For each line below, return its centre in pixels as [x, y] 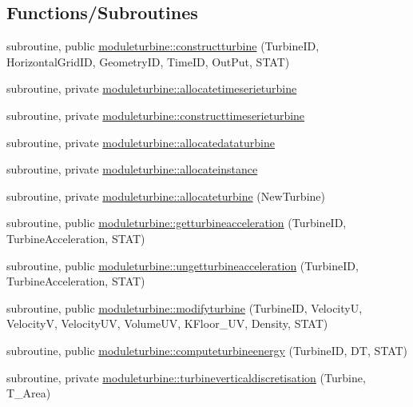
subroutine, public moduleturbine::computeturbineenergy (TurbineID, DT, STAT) [207, 350]
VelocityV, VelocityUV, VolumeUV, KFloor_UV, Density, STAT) [167, 323]
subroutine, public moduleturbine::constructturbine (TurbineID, [163, 46]
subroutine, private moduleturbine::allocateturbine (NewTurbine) [166, 196]
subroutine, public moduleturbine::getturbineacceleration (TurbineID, [177, 223]
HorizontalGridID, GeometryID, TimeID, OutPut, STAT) [148, 61]
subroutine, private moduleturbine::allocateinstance [132, 169]
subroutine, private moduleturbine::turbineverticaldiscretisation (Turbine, [186, 377]
